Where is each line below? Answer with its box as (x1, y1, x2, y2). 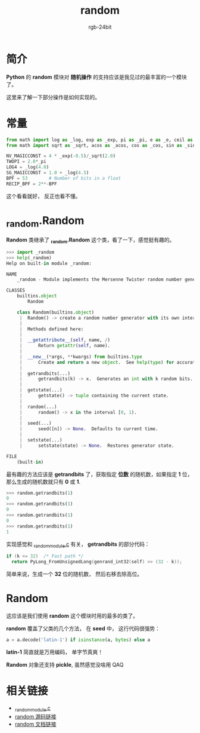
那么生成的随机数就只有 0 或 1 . (6, 478, 81, 485)
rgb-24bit (88, 23, 112, 30)
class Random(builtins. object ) (17, 309, 95, 315)
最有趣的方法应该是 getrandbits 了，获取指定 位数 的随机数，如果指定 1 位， (6, 470, 193, 478)
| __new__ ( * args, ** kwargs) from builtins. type (19, 354, 143, 360)
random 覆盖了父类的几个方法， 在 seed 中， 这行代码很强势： (6, 625, 161, 632)
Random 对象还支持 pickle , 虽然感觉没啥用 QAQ (6, 661, 124, 668)
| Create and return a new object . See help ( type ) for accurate (19, 359, 198, 365)
